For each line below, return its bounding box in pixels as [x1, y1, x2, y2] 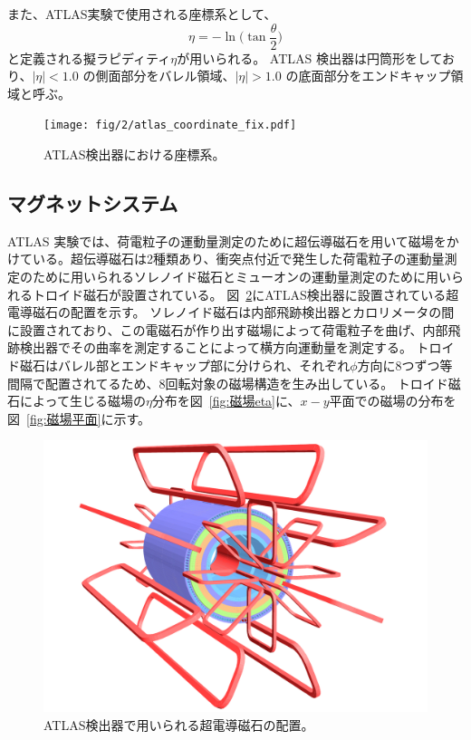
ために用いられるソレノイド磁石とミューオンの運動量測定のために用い [32, 267, 451, 286]
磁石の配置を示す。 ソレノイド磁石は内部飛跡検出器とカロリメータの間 [32, 303, 455, 322]
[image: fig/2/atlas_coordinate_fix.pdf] [43, 119, 297, 132]
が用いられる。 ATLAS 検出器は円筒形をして [177, 48, 443, 67]
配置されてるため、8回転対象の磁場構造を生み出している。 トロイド [44, 373, 448, 392]
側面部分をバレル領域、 [95, 66, 235, 85]
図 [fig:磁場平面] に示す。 [7, 408, 151, 428]
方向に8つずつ [357, 356, 440, 375]
